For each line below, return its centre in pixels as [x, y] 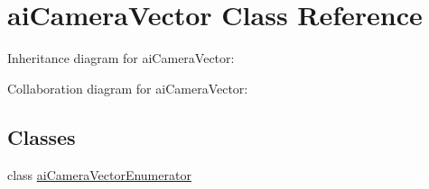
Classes [42, 136]
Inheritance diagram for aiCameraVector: [121, 58]
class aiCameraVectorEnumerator [99, 174]
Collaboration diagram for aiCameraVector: [128, 88]
